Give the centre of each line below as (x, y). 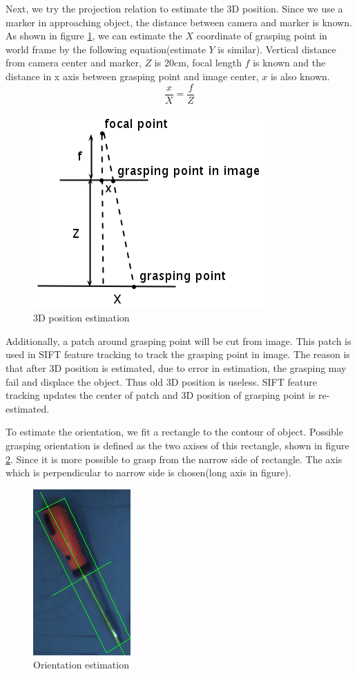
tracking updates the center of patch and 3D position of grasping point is (161, 395)
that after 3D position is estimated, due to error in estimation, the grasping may (176, 368)
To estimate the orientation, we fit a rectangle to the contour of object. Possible (174, 432)
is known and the (289, 63)
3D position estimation (81, 318)
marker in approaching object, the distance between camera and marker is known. (179, 22)
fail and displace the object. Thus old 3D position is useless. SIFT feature (161, 381)
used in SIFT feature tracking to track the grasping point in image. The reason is (178, 354)
